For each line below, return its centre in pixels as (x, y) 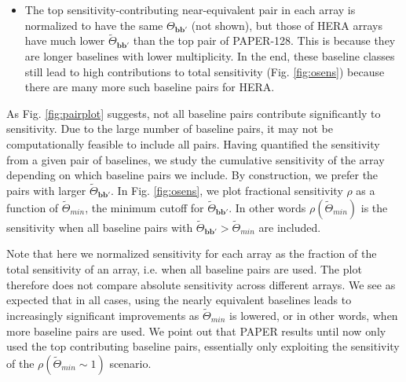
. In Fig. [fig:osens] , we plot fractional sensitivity (227, 190)
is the (374, 207)
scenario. (130, 363)
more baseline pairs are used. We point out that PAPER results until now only (196, 331)
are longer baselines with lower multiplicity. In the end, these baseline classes (210, 56)
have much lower (65, 40)
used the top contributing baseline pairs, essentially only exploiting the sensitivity (203, 346)
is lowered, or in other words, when (314, 315)
